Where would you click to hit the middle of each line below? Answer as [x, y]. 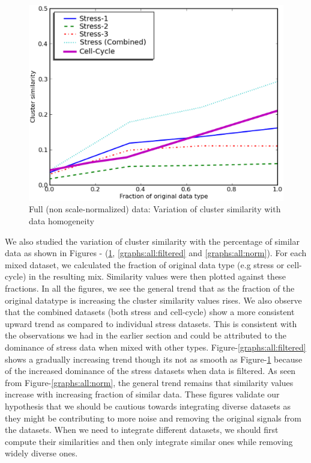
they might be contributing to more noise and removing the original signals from [153, 418]
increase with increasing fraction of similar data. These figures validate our [142, 394]
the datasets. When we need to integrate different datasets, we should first [142, 430]
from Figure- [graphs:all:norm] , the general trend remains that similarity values [149, 382]
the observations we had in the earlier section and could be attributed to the [146, 335]
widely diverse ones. [41, 453]
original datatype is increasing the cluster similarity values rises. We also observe [153, 300]
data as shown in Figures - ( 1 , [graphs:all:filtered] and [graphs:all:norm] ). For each [156, 253]
